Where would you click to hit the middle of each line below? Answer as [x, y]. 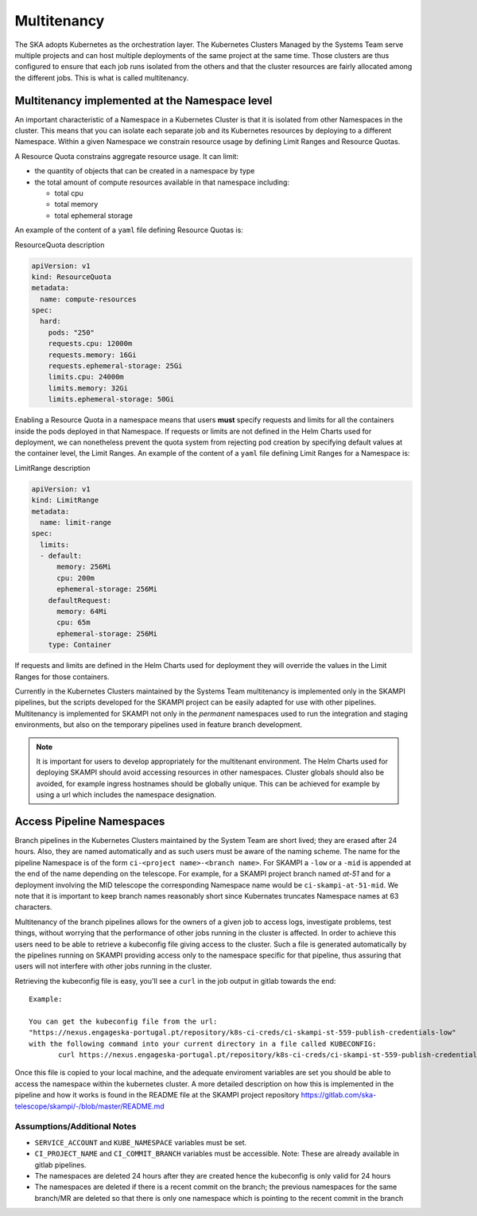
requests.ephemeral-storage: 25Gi [115, 366]
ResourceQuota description [60, 245]
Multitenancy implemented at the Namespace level [143, 101]
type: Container [79, 645]
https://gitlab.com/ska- [339, 1095]
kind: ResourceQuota [71, 277]
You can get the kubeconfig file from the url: [123, 1021]
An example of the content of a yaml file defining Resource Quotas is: [129, 230]
